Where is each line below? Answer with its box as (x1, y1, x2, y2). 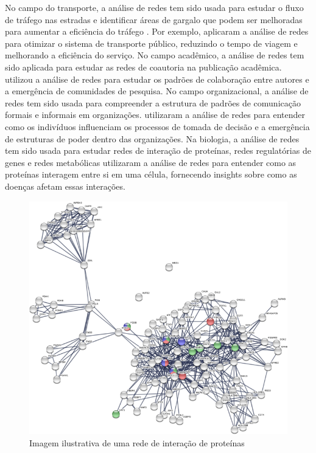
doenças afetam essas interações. (5, 179, 125, 192)
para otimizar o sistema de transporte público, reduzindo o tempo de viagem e (5, 36, 298, 49)
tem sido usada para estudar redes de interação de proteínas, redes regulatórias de (5, 144, 311, 157)
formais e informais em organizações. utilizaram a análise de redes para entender (5, 108, 305, 121)
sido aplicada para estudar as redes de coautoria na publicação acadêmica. (5, 60, 282, 73)
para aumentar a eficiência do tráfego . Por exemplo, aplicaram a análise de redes (5, 25, 309, 38)
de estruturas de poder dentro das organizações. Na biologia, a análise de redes (5, 132, 300, 145)
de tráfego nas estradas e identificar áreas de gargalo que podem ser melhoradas (5, 13, 303, 26)
